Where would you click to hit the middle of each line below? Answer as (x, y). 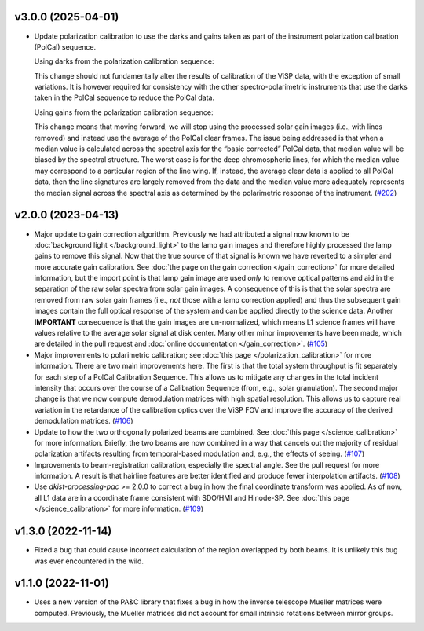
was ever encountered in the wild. (89, 561)
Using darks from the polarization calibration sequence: (124, 61)
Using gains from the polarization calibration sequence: (124, 112)
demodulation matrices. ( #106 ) (84, 421)
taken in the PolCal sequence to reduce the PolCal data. (124, 97)
